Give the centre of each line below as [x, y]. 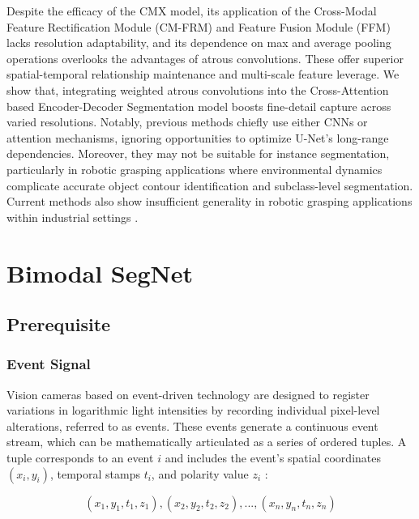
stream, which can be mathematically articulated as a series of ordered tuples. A [207, 442]
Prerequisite [59, 324]
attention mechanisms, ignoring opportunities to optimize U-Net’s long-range [198, 137]
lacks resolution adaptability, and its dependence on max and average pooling [199, 43]
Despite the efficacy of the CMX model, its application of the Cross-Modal [192, 11]
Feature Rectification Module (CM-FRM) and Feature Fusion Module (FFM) [199, 26]
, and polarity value [200, 473]
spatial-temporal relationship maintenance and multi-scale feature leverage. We [203, 74]
